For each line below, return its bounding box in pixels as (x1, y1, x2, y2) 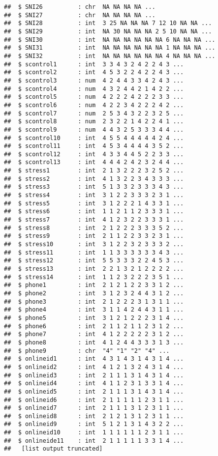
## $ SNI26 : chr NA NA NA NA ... (4, 3, 156, 10)
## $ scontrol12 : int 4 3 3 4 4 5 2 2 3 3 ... (4, 150, 184, 158)
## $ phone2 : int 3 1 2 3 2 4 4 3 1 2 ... (4, 289, 184, 297)
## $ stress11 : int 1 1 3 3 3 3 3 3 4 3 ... (4, 249, 184, 256)
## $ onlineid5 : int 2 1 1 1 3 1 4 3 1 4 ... (4, 388, 184, 395)
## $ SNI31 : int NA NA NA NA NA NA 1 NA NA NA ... (4, 44, 216, 52)
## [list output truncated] (4, 445, 103, 453)
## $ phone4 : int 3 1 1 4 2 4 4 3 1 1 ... (4, 306, 184, 313)
